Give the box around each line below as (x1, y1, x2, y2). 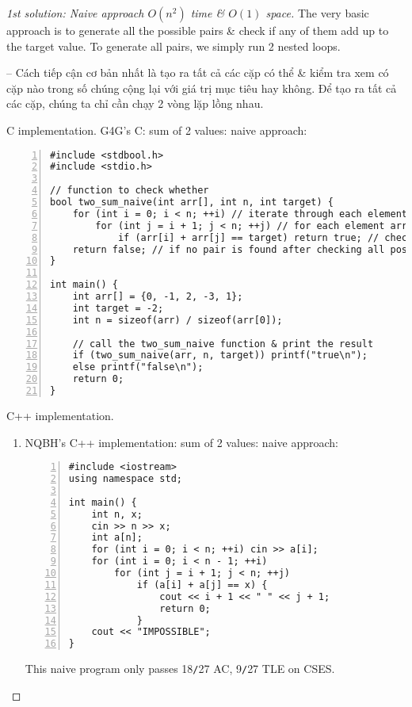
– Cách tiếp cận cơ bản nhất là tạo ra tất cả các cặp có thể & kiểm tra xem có (6, 64, 389, 81)
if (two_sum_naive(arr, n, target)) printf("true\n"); (72, 350, 368, 361)
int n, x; (91, 508, 143, 520)
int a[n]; (91, 532, 143, 544)
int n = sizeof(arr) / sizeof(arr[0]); (72, 314, 283, 326)
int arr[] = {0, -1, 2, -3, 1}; (72, 291, 243, 303)
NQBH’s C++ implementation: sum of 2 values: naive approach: (25, 434, 338, 450)
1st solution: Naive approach (6, 5, 144, 21)
